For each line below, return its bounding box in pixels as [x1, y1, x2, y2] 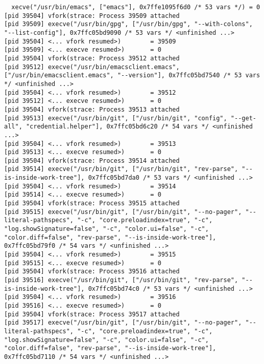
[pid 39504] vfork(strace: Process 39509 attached [4, 12, 180, 19]
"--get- [230, 114, 256, 122]
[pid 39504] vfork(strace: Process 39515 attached [4, 200, 180, 207]
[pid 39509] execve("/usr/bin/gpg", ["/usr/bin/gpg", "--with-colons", [4, 20, 253, 28]
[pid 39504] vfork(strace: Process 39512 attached [4, 54, 180, 62]
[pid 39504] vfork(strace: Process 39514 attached [4, 157, 180, 164]
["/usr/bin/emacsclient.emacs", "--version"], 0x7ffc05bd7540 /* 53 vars [4, 72, 260, 79]
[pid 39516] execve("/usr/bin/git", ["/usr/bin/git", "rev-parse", [4, 276, 238, 284]
